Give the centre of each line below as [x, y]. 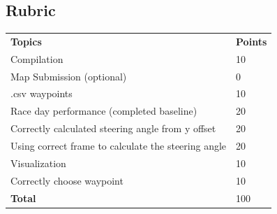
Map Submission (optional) [69, 76]
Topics [26, 41]
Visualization [38, 163]
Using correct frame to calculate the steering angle [119, 146]
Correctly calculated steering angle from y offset [113, 128]
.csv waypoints [42, 93]
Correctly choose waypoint [67, 180]
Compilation [37, 58]
